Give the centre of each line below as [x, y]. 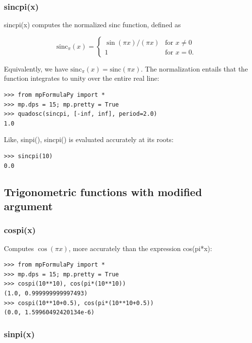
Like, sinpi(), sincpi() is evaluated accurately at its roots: [89, 139]
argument [28, 206]
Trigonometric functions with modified [103, 191]
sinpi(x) [19, 334]
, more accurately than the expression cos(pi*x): [140, 248]
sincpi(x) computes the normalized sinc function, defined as [92, 25]
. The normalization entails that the [194, 68]
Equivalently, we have [36, 68]
